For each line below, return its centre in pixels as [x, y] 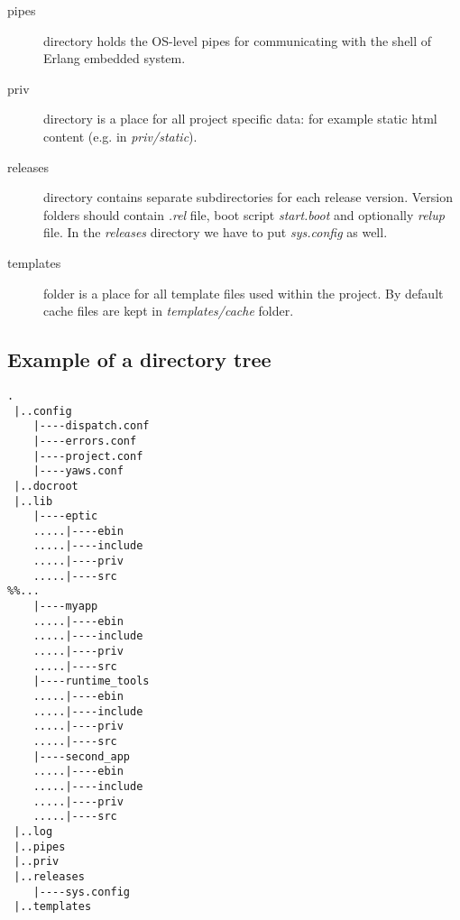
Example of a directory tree [139, 359]
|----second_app [82, 756]
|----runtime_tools [91, 681]
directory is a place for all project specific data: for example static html [240, 119]
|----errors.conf [85, 441]
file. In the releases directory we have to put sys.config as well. [216, 232]
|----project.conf [88, 456]
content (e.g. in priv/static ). [120, 136]
